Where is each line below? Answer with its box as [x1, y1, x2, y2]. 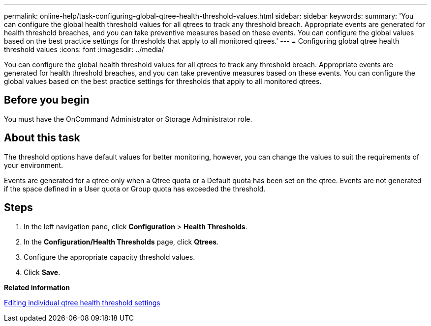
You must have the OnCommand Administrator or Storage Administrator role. [4, 114, 252, 123]
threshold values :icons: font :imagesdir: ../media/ [4, 45, 164, 54]
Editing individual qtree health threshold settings [4, 298, 160, 307]
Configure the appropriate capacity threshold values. [24, 252, 195, 261]
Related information [4, 283, 70, 292]
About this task [4, 132, 80, 144]
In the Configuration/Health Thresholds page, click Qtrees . [24, 237, 219, 246]
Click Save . [24, 268, 61, 276]
